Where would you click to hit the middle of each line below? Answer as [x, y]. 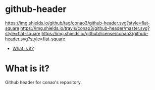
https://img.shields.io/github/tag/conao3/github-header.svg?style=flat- [77, 23]
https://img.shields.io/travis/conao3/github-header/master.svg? [85, 28]
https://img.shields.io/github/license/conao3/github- [95, 33]
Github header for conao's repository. [44, 82]
